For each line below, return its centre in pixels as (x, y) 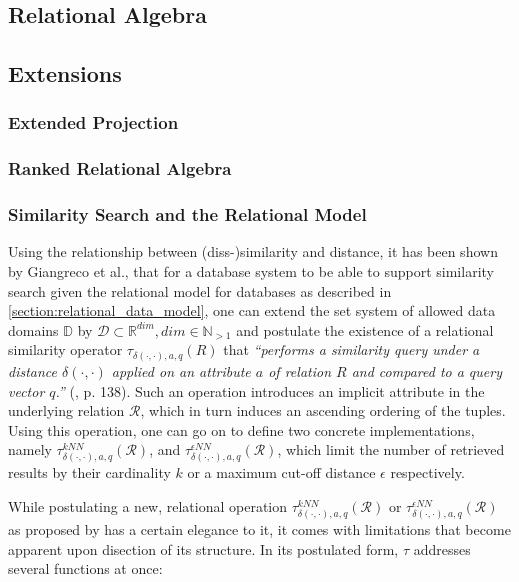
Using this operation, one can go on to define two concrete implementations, (241, 429)
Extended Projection (93, 122)
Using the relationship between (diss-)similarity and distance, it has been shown (253, 251)
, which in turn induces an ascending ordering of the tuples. (323, 410)
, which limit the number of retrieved (391, 449)
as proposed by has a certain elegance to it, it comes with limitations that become (259, 529)
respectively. (427, 472)
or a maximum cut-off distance (281, 472)
